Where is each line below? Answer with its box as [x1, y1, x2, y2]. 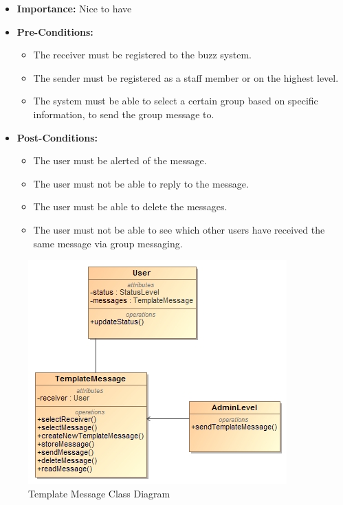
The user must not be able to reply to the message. [33, 176, 249, 190]
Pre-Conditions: [16, 24, 93, 38]
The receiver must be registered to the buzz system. [33, 47, 252, 62]
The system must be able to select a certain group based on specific [33, 93, 318, 108]
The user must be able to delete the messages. [33, 199, 228, 214]
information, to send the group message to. [33, 106, 214, 121]
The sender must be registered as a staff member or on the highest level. [33, 70, 339, 85]
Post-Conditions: [16, 130, 98, 144]
